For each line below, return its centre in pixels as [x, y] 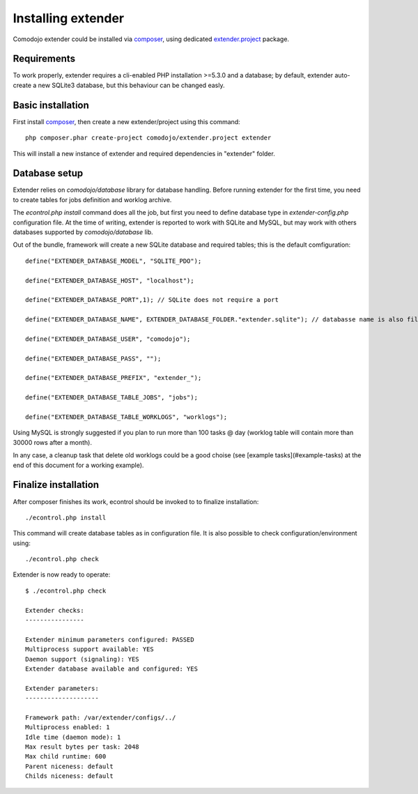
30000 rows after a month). [52, 442]
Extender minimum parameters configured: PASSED [110, 639]
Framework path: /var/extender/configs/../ [101, 717]
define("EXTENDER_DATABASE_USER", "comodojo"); [108, 339]
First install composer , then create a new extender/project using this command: [126, 121]
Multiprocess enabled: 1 [68, 727]
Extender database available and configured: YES [112, 669]
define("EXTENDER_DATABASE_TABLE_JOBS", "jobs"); [112, 398]
